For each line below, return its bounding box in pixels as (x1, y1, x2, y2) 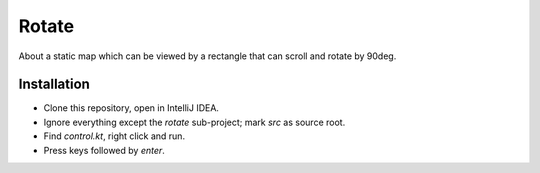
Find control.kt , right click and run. (43, 130, 185, 142)
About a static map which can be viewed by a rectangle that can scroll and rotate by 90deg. (18, 50, 397, 62)
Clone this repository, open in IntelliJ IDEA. (43, 102, 220, 114)
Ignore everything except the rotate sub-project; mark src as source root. (43, 116, 346, 128)
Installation (18, 76, 90, 93)
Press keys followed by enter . (43, 144, 165, 156)
